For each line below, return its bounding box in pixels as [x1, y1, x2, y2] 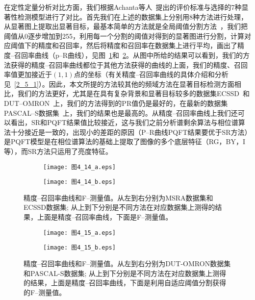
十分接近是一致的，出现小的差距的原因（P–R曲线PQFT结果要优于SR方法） [10, 126, 248, 137]
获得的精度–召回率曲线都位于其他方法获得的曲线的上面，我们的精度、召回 [10, 59, 248, 70]
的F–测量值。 [24, 287, 66, 297]
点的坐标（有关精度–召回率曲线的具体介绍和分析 [74, 69, 229, 79]
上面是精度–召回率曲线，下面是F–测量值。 [37, 212, 173, 222]
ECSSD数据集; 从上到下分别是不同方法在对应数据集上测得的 [24, 202, 215, 212]
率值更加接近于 [4, 69, 52, 79]
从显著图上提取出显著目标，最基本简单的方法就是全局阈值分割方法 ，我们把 [4, 21, 248, 31]
